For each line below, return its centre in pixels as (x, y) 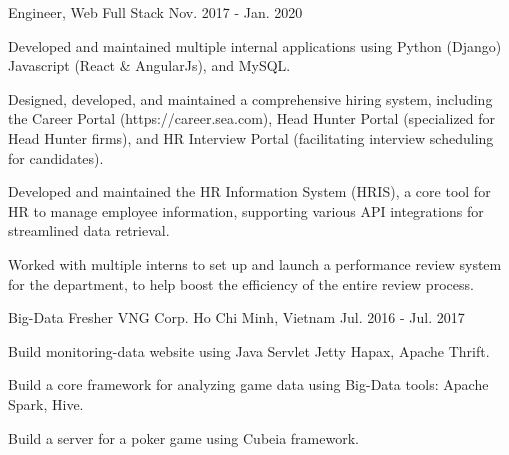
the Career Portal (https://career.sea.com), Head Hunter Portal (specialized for (252, 118)
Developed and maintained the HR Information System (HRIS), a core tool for (249, 191)
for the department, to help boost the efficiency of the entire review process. (241, 283)
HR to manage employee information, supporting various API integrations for (246, 210)
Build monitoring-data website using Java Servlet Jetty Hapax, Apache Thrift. (249, 350)
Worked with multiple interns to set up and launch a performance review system (255, 263)
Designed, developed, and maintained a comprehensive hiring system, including (250, 98)
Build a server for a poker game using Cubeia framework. (183, 437)
